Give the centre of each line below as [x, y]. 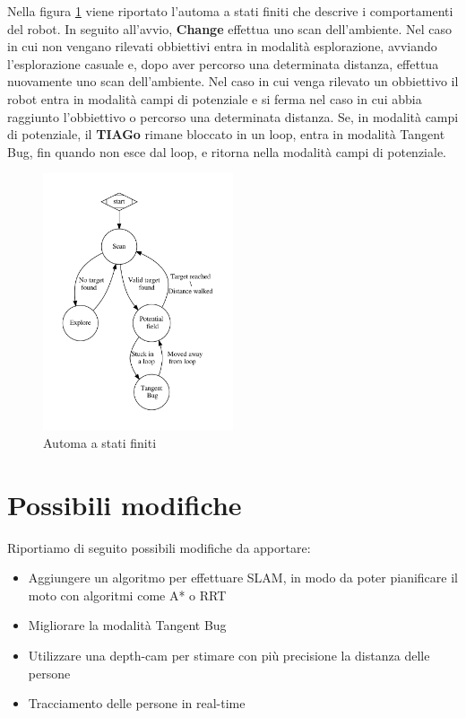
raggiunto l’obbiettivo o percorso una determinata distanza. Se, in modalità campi [233, 116]
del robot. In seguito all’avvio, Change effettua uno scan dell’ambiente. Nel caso [229, 28]
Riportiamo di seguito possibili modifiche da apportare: [159, 547]
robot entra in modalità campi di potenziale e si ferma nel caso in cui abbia [215, 98]
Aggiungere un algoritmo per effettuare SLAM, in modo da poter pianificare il [243, 578]
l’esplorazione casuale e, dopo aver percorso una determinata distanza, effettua [223, 63]
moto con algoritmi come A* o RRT [127, 595]
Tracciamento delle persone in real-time [137, 703]
